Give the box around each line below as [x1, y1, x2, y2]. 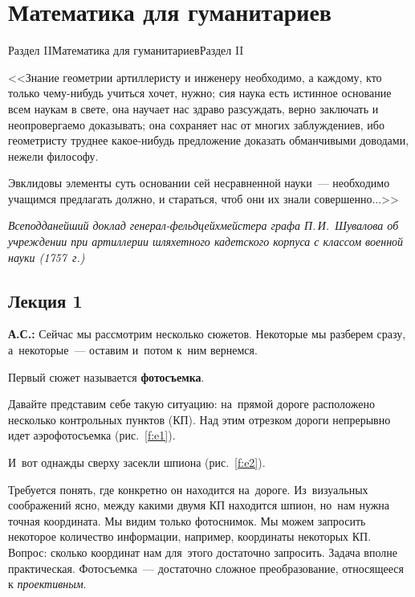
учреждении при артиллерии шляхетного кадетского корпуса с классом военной [8, 233, 404, 250]
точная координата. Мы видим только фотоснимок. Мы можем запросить [8, 512, 366, 529]
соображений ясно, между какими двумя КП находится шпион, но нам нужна [8, 497, 390, 513]
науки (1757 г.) [8, 248, 85, 265]
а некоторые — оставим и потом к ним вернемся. [8, 341, 258, 358]
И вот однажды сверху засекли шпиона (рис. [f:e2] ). [8, 454, 266, 471]
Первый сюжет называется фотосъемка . [8, 368, 205, 385]
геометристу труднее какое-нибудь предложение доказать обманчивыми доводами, [8, 132, 409, 149]
